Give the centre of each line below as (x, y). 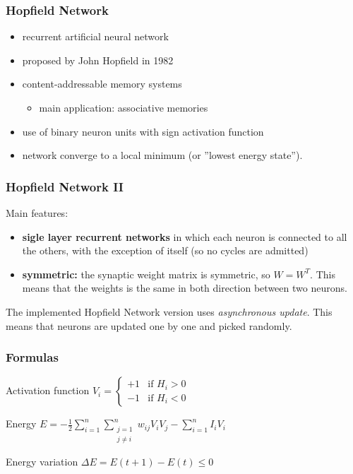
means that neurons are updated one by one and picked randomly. (149, 325)
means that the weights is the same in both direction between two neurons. (185, 288)
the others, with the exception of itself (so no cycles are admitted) (165, 250)
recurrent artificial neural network (95, 36)
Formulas (32, 357)
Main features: (37, 213)
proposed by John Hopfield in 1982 (98, 60)
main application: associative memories (124, 107)
